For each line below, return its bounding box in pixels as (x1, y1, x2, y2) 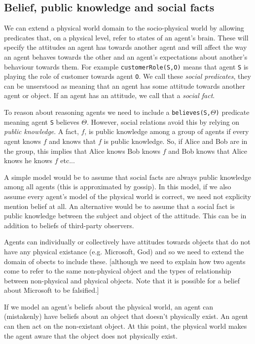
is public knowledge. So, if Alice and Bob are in (104, 136, 248, 146)
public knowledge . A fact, (4, 126, 79, 137)
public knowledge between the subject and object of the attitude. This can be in (4, 210, 247, 221)
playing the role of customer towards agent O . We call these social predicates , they (4, 71, 251, 81)
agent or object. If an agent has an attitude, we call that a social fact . (4, 90, 215, 101)
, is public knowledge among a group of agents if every (84, 126, 249, 137)
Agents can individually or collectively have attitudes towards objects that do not (4, 237, 251, 247)
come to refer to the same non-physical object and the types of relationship (4, 266, 231, 276)
